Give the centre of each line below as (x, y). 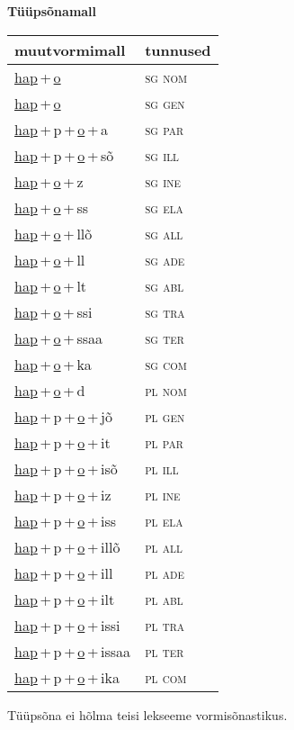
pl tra (165, 625)
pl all (164, 546)
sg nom (166, 77)
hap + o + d (50, 390)
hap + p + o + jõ (63, 416)
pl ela (164, 520)
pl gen (165, 416)
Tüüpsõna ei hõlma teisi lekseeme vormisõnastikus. (147, 714)
